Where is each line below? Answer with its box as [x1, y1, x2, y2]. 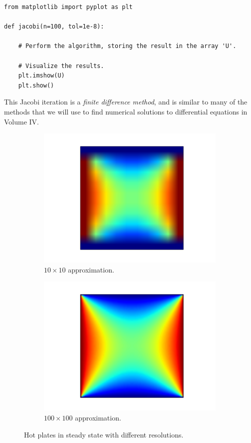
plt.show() [18, 81, 54, 89]
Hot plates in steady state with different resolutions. [24, 429, 184, 439]
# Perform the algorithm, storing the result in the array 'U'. [18, 42, 237, 50]
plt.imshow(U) [18, 72, 65, 79]
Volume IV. [4, 116, 39, 126]
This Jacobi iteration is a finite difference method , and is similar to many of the [4, 96, 248, 107]
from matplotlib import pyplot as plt [4, 3, 133, 10]
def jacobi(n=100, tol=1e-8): [4, 23, 104, 30]
